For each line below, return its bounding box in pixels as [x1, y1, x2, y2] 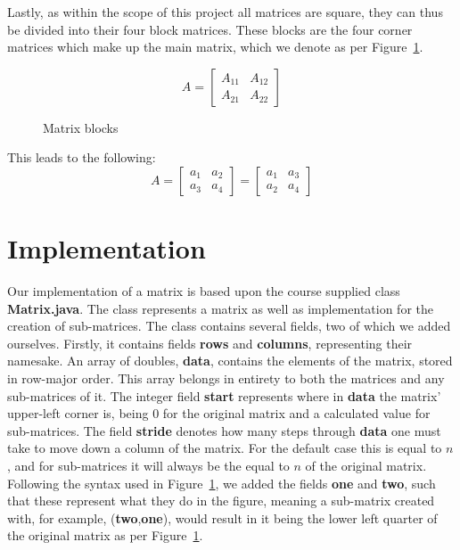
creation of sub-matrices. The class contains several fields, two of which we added [7, 316, 451, 335]
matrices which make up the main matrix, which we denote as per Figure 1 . [7, 37, 423, 56]
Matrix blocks [43, 118, 119, 136]
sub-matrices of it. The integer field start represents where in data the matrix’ [7, 386, 441, 405]
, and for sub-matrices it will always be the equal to [7, 456, 290, 475]
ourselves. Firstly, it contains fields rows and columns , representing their [7, 333, 413, 352]
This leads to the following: [7, 148, 156, 167]
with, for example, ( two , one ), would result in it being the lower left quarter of [7, 508, 438, 527]
